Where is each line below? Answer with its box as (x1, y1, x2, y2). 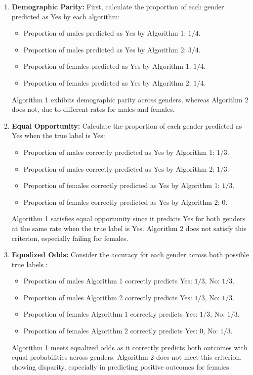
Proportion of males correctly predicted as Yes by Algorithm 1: (23, 146, 215, 157)
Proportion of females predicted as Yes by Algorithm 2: (23, 77, 191, 88)
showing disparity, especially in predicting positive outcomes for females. (11, 361, 231, 372)
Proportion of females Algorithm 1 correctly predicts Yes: (23, 309, 198, 319)
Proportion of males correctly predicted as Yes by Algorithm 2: (23, 163, 215, 174)
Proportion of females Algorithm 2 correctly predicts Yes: (23, 326, 198, 336)
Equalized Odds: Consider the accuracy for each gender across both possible (11, 249, 249, 260)
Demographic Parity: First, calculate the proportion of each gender (11, 1, 224, 11)
